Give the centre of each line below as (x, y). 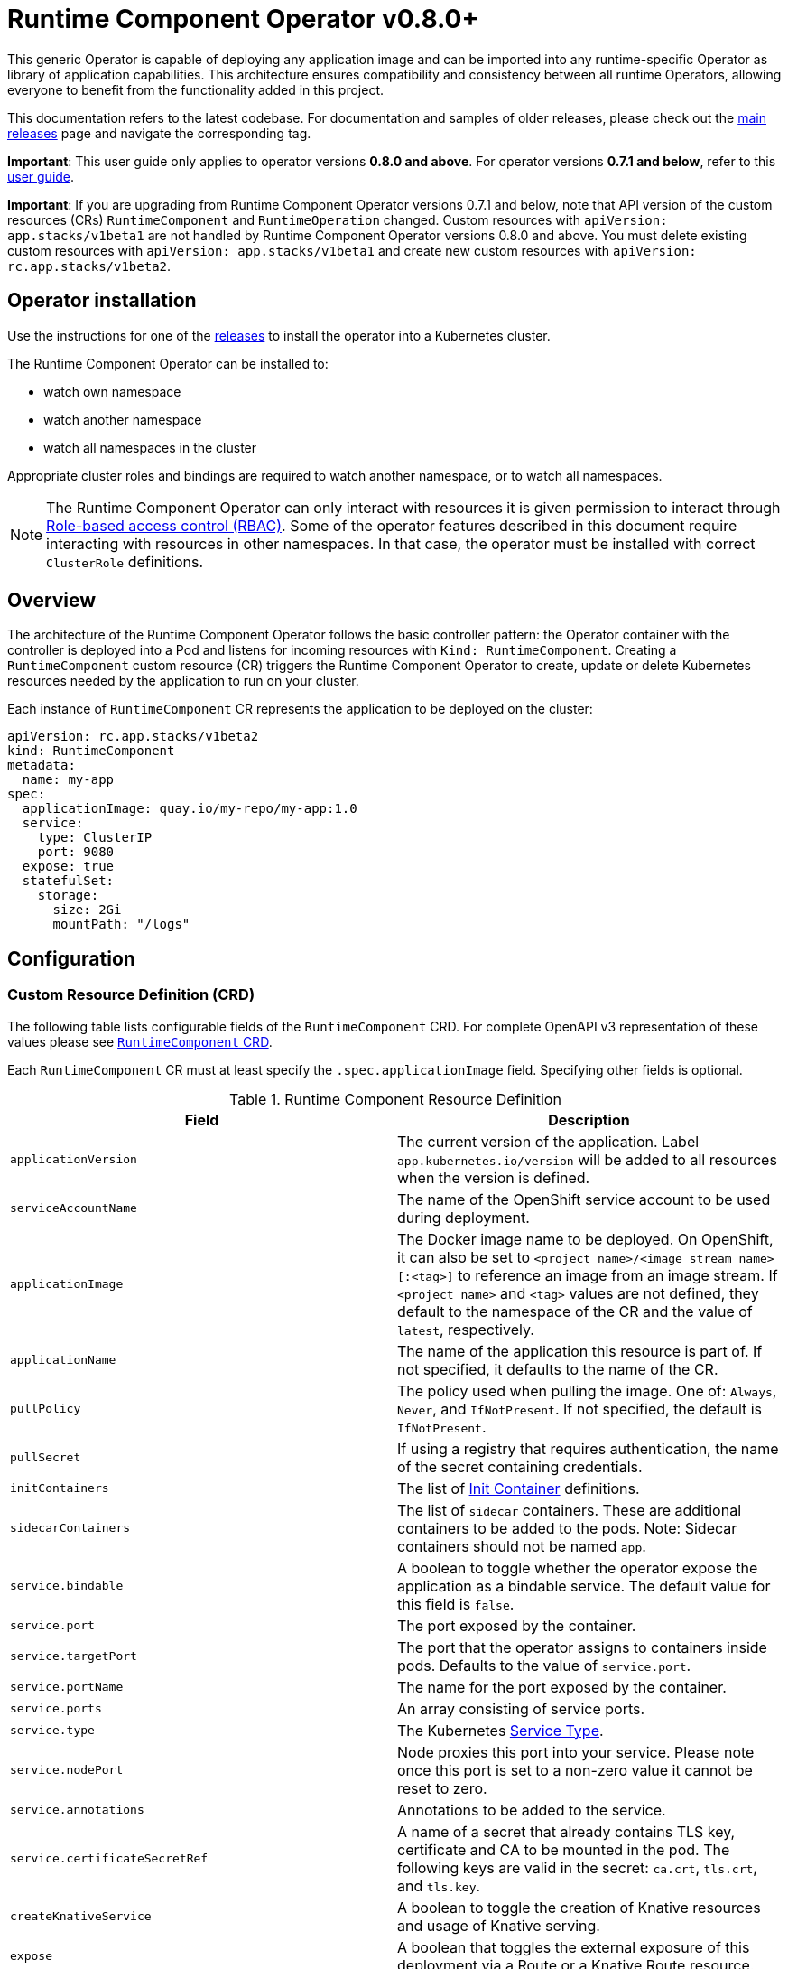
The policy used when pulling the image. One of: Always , (587, 1390)
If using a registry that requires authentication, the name (588, 1448)
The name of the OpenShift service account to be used (584, 1199)
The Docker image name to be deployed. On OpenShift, (585, 1239)
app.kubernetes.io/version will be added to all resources (587, 1159)
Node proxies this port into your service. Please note (576, 1752)
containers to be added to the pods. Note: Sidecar (567, 1528)
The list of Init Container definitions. (519, 1488)
